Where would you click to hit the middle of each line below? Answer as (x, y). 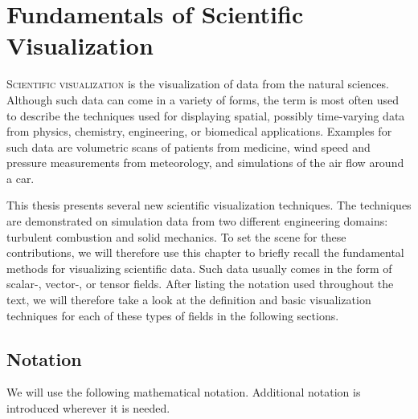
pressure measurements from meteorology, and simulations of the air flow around (205, 163)
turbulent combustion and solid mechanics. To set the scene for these (176, 236)
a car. (20, 178)
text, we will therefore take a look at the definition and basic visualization (189, 300)
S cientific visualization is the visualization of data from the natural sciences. (198, 84)
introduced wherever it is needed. (88, 408)
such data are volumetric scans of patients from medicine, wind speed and (189, 146)
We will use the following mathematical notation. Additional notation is (184, 392)
